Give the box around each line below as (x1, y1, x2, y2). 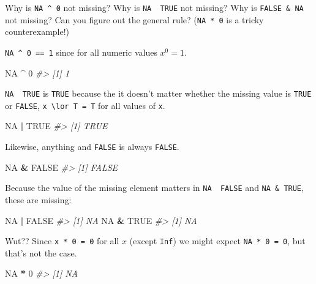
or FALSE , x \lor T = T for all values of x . (5, 99, 165, 111)
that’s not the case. (5, 246, 77, 259)
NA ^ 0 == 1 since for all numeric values (5, 45, 157, 58)
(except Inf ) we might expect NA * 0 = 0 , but (129, 234, 306, 247)
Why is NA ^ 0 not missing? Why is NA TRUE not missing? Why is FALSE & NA (5, 1, 304, 13)
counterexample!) (5, 25, 70, 38)
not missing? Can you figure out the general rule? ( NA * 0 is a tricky (5, 13, 264, 26)
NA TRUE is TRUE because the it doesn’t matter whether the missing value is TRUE (5, 87, 312, 100)
